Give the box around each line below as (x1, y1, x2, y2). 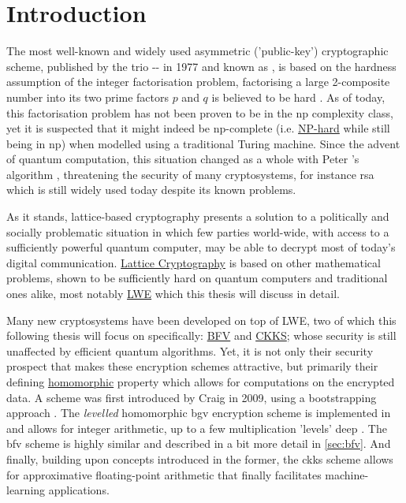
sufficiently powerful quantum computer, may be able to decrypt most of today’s (6, 239, 396, 255)
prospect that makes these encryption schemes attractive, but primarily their (6, 358, 378, 374)
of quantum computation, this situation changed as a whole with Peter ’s (6, 151, 359, 167)
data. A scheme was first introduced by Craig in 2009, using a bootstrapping (6, 389, 377, 405)
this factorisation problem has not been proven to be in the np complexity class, (6, 104, 393, 121)
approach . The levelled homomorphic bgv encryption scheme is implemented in (6, 404, 391, 421)
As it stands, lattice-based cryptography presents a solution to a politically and (6, 208, 389, 225)
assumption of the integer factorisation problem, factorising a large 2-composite (6, 73, 390, 90)
